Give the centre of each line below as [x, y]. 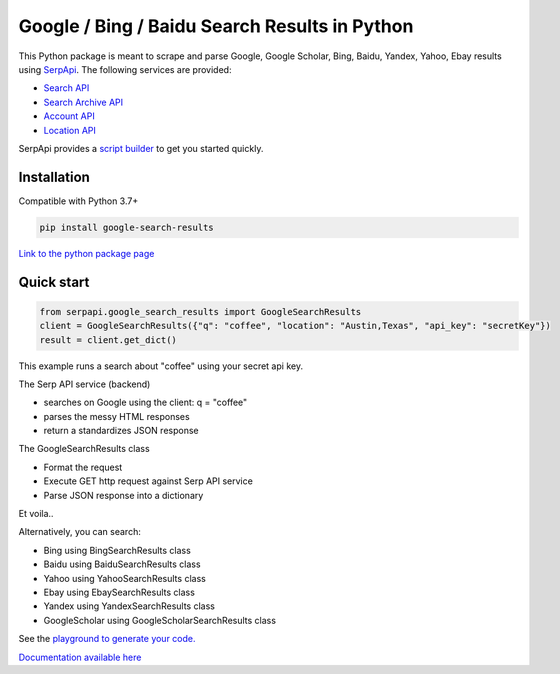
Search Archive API [83, 102]
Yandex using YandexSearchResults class [129, 606]
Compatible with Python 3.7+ [78, 201]
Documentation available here [80, 657]
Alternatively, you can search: [80, 532]
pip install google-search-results [126, 227]
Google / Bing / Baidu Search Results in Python [216, 26]
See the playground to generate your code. [107, 639]
